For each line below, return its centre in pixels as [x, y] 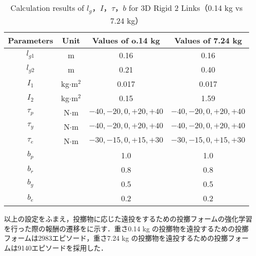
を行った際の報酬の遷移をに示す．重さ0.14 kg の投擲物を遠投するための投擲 [127, 228]
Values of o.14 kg [126, 40]
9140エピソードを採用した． [62, 247]
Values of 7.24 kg [208, 40]
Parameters [31, 40]
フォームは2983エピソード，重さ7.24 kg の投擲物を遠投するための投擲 [116, 238]
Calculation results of [47, 8]
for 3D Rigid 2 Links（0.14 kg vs [186, 8]
